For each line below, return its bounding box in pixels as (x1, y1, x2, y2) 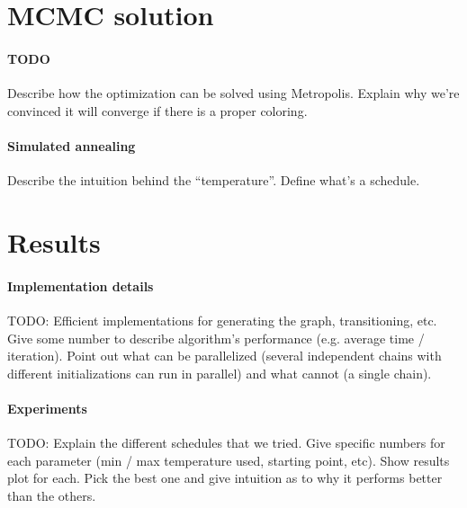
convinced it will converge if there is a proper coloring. (7, 101, 308, 120)
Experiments (7, 398, 87, 417)
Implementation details (7, 276, 154, 295)
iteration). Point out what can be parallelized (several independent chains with (7, 346, 442, 365)
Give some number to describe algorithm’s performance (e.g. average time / (7, 328, 425, 347)
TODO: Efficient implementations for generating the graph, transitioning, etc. (7, 310, 437, 329)
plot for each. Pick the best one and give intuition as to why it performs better (7, 468, 443, 487)
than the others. (7, 486, 96, 504)
